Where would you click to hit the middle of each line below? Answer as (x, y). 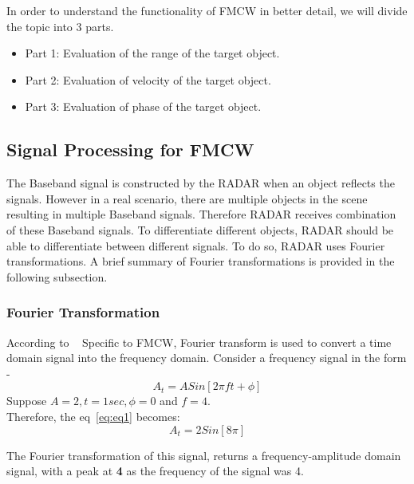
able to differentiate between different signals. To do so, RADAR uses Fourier (196, 245)
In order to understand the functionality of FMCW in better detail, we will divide (207, 10)
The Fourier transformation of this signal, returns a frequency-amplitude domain (204, 455)
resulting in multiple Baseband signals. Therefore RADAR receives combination (201, 214)
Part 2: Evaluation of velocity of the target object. (148, 79)
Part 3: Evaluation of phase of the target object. (143, 106)
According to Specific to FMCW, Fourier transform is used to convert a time (199, 342)
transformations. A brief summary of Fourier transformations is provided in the (201, 261)
